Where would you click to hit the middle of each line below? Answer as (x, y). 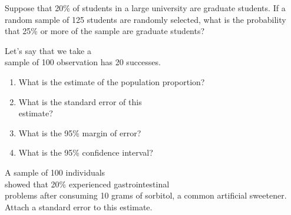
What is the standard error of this (80, 101)
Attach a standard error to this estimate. (79, 206)
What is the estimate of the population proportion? (112, 81)
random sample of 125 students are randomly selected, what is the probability (145, 19)
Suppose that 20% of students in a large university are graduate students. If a (145, 8)
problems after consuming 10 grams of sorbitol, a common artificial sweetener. (146, 195)
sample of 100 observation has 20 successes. (83, 62)
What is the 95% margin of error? (80, 132)
